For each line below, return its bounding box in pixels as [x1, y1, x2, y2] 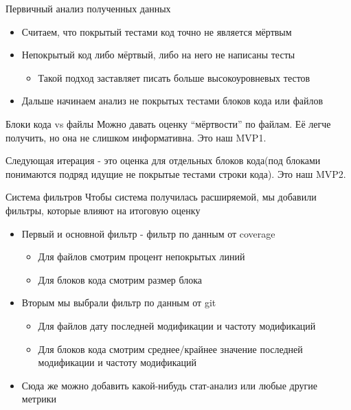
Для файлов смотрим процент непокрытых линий [38, 249, 245, 264]
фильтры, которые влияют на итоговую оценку [5, 203, 201, 217]
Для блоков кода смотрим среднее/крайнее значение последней [38, 341, 303, 356]
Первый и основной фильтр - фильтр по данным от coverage [21, 226, 275, 240]
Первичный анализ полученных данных [5, 1, 171, 15]
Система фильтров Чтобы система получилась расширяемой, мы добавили [5, 190, 317, 204]
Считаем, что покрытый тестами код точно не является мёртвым [21, 24, 292, 38]
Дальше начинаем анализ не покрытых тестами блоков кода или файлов [21, 93, 324, 108]
